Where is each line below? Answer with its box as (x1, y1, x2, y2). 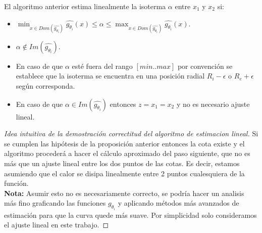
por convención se (177, 60, 233, 71)
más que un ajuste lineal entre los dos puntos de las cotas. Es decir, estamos (4, 158, 240, 168)
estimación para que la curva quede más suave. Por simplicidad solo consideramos (4, 209, 257, 220)
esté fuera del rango (72, 60, 133, 71)
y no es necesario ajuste (176, 98, 250, 109)
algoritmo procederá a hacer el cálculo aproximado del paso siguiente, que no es (4, 148, 250, 159)
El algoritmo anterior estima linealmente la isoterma (4, 1, 166, 11)
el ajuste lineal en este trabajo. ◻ (4, 219, 109, 230)
